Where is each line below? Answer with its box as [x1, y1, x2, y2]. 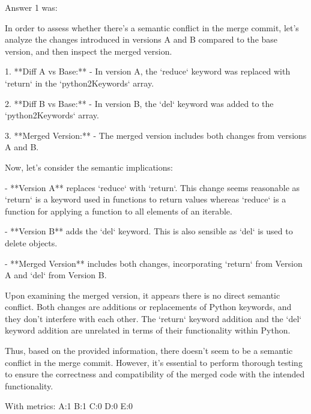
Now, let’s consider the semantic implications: [5, 160, 173, 173]
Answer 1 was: [5, 1, 58, 13]
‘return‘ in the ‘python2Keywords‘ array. [5, 76, 154, 89]
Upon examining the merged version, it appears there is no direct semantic [5, 288, 280, 301]
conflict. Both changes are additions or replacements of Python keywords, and [5, 300, 292, 313]
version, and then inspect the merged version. [5, 44, 172, 57]
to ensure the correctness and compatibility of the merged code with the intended [5, 368, 305, 380]
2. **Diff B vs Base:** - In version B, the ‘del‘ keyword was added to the [5, 97, 274, 109]
